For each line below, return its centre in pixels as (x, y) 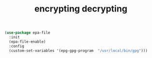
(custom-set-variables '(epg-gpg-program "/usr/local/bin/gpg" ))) (78, 51)
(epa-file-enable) (28, 42)
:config (17, 46)
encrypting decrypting (81, 9)
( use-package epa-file (27, 33)
